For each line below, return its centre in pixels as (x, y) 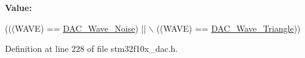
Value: (18, 7)
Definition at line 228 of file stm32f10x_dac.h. (92, 49)
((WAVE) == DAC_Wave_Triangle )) (228, 28)
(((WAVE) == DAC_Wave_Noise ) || (76, 28)
